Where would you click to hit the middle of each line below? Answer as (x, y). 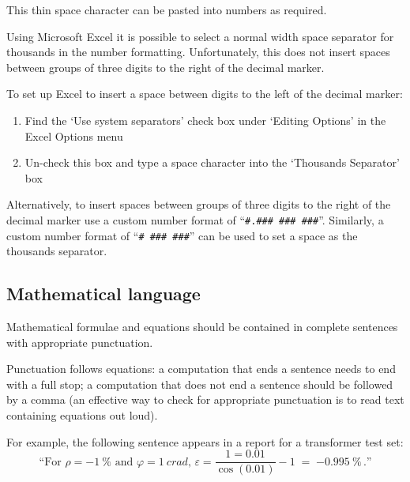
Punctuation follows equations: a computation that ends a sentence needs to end (201, 369)
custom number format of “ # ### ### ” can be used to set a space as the (182, 235)
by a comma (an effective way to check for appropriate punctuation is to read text (205, 399)
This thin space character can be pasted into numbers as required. (167, 9)
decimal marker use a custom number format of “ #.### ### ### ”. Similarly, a (195, 219)
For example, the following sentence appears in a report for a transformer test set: (205, 441)
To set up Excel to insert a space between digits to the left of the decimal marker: (205, 94)
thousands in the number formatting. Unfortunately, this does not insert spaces (198, 52)
